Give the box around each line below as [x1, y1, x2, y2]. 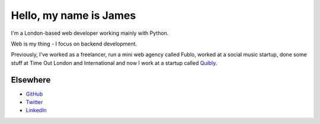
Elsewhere [11, 74, 51, 85]
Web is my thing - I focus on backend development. [11, 40, 137, 47]
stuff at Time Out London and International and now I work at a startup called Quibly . [11, 59, 217, 66]
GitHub [25, 90, 43, 97]
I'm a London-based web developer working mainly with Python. [11, 30, 169, 37]
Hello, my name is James [11, 9, 136, 22]
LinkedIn [25, 107, 47, 114]
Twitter [25, 99, 43, 106]
